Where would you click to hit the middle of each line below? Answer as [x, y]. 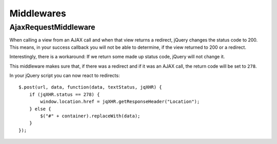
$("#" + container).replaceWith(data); [90, 116]
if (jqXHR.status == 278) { [64, 94]
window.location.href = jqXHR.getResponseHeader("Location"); [120, 102]
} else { [40, 109]
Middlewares [38, 13]
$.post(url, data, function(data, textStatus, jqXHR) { [90, 87]
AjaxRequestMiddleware [52, 27]
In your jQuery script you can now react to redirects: [65, 75]
